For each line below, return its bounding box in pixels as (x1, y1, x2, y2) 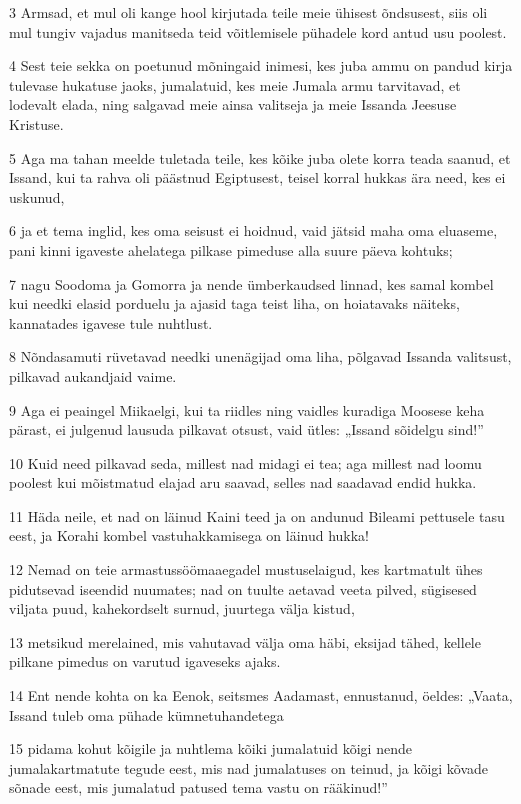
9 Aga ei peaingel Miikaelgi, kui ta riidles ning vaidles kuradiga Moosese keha (9, 399, 485, 420)
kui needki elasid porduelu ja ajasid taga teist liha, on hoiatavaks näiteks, (9, 293, 460, 314)
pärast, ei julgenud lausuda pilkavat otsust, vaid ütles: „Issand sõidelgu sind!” (9, 419, 484, 440)
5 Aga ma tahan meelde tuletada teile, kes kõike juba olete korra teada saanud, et (9, 147, 511, 168)
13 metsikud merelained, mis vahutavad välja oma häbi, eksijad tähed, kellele (9, 631, 481, 652)
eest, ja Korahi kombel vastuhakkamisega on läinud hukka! (9, 525, 370, 546)
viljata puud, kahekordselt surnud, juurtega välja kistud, (9, 598, 355, 619)
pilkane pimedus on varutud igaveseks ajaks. (9, 651, 281, 672)
